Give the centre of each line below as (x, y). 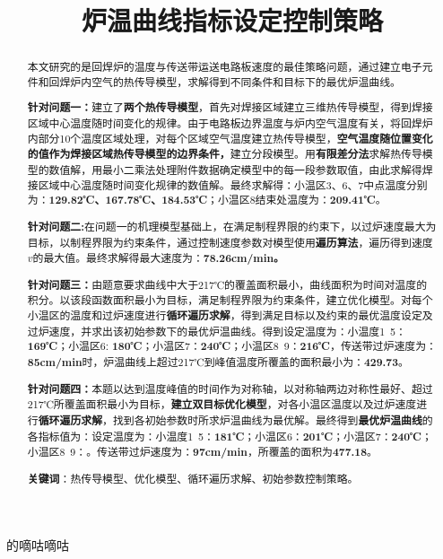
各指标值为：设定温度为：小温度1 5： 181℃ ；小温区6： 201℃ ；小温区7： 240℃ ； (230, 436)
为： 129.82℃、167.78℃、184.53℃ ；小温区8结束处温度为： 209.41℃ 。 (207, 200)
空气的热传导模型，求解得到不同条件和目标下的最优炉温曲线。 (246, 81)
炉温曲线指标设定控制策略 (232, 20)
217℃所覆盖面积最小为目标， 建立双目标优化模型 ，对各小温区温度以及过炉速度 (222, 405)
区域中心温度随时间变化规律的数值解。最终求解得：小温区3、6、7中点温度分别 (233, 184)
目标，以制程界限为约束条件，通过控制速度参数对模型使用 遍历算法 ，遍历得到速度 (230, 242)
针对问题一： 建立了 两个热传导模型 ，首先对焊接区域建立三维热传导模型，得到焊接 (230, 108)
